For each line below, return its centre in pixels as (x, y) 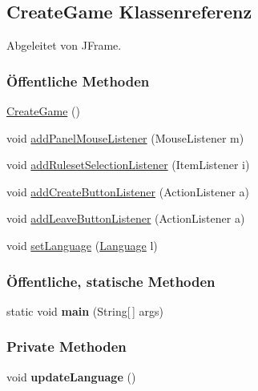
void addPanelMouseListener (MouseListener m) (125, 137)
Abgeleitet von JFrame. (64, 45)
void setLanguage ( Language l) (82, 245)
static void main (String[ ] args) (85, 310)
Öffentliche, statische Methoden (111, 281)
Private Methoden (67, 347)
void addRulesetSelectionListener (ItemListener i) (128, 165)
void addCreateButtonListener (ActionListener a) (128, 191)
